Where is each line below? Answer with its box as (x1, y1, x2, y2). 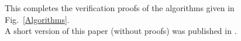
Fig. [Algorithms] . (5, 13, 70, 25)
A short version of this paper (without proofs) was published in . (5, 25, 237, 37)
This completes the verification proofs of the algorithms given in (5, 2, 235, 13)
